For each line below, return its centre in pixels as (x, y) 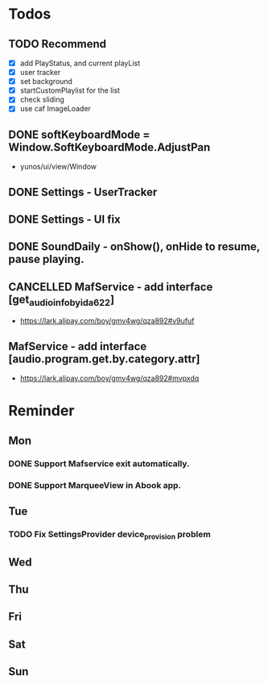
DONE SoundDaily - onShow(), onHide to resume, (134, 247)
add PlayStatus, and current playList (80, 63)
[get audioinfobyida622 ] (62, 300)
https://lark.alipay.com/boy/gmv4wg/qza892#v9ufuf (107, 321)
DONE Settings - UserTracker (83, 192)
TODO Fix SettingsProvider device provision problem (109, 535)
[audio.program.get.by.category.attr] (104, 359)
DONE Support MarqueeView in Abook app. (95, 485)
